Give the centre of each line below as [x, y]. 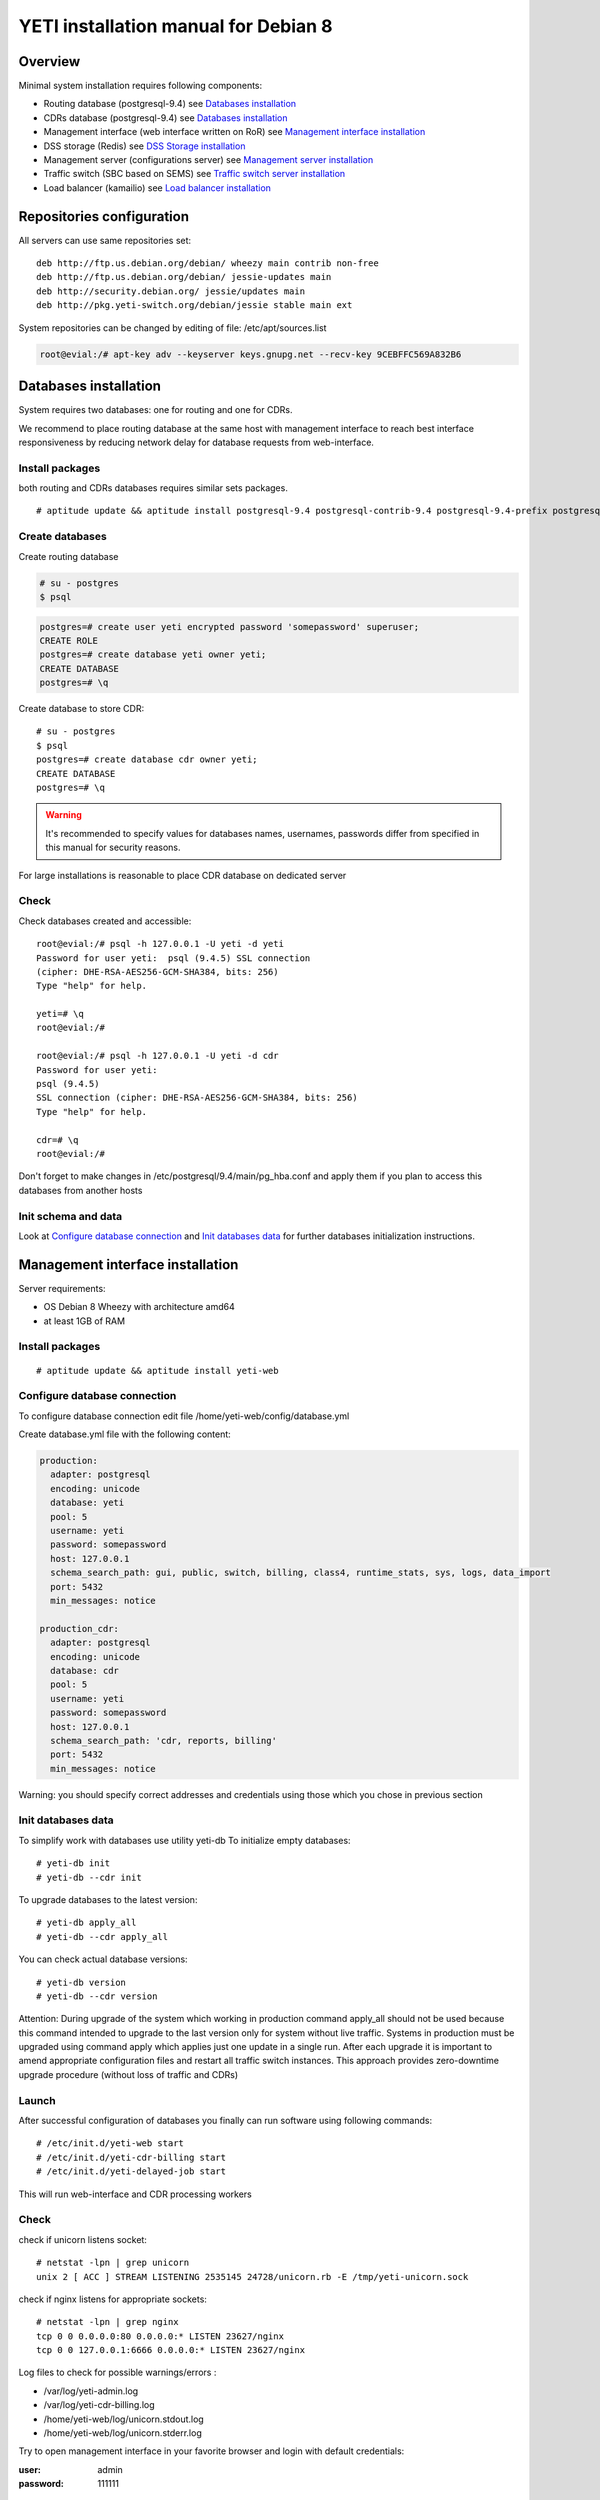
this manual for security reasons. [113, 847]
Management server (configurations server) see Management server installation [208, 160]
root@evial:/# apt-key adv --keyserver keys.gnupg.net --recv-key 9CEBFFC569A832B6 [250, 354]
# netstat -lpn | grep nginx [107, 2322]
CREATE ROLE [69, 640]
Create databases [62, 537]
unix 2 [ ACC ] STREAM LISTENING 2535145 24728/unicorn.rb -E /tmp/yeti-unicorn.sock [252, 2276]
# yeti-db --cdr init [89, 1877]
